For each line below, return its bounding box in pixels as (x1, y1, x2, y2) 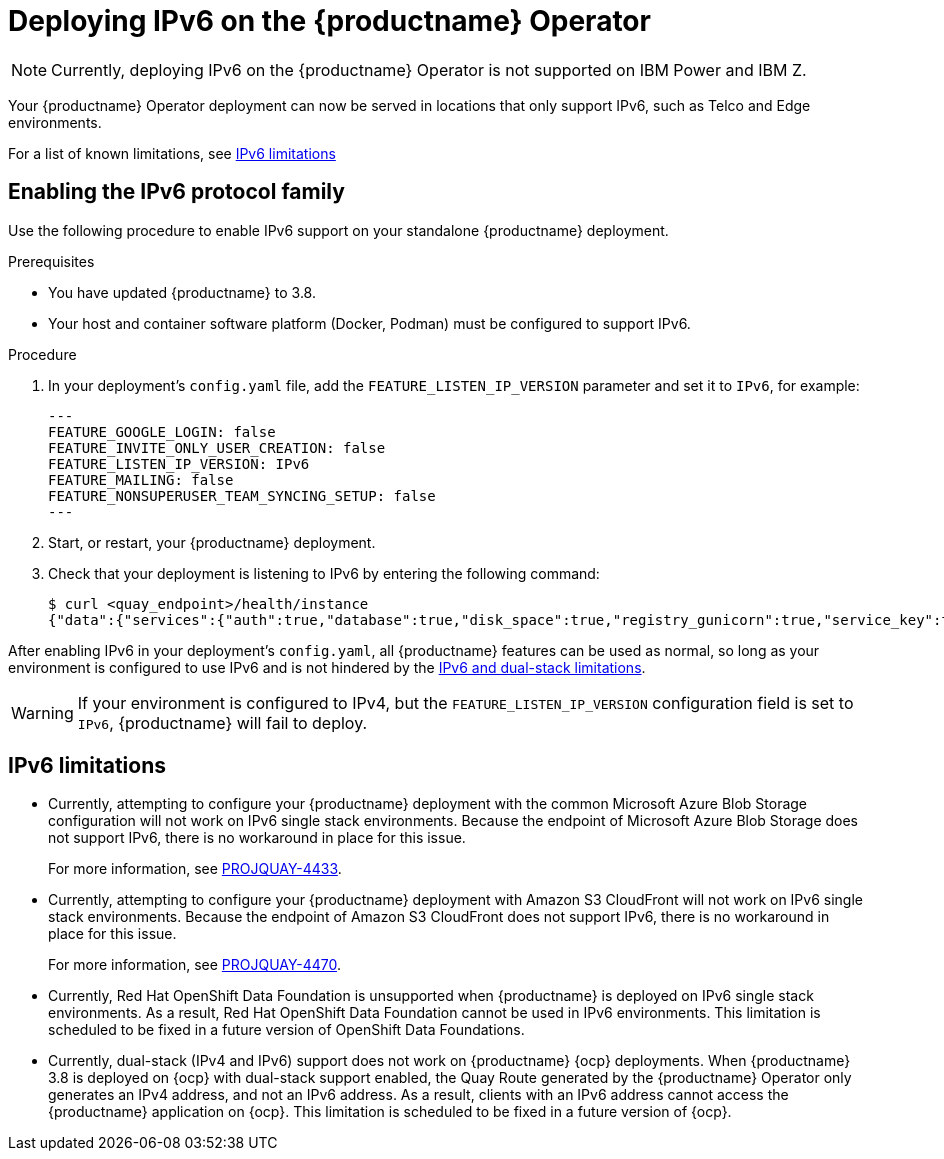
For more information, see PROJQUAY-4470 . (48, 956, 342, 974)
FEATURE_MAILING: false (48, 471, 234, 488)
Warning (11, 702, 74, 723)
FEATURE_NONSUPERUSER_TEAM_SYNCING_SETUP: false (48, 487, 436, 504)
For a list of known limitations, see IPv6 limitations (8, 144, 336, 162)
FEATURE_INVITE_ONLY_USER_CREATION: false (48, 439, 386, 456)
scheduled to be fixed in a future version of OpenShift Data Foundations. (48, 1021, 525, 1039)
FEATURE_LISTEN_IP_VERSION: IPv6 (48, 455, 310, 472)
